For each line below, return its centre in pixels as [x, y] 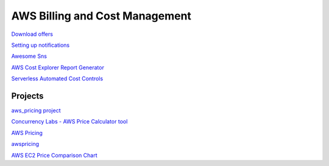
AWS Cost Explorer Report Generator [58, 67]
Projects [27, 96]
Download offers [32, 34]
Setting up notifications [41, 45]
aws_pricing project [36, 111]
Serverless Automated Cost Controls [57, 78]
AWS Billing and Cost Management [101, 16]
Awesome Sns [29, 56]
